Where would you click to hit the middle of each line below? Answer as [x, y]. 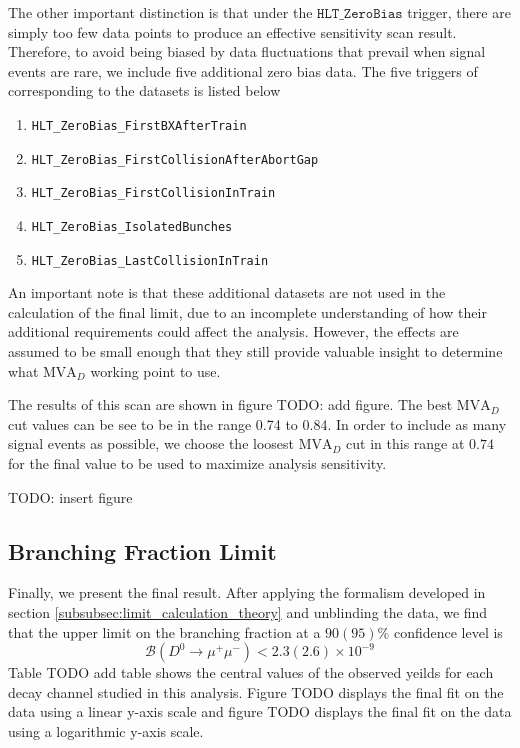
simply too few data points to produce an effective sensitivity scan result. [232, 31]
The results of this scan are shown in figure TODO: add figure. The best [230, 404]
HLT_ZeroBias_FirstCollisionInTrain [153, 193]
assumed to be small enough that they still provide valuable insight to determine [255, 351]
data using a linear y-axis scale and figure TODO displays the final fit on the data [260, 711]
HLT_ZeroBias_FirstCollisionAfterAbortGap [175, 159]
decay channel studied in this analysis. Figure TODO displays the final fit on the [256, 691]
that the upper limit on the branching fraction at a [164, 631]
